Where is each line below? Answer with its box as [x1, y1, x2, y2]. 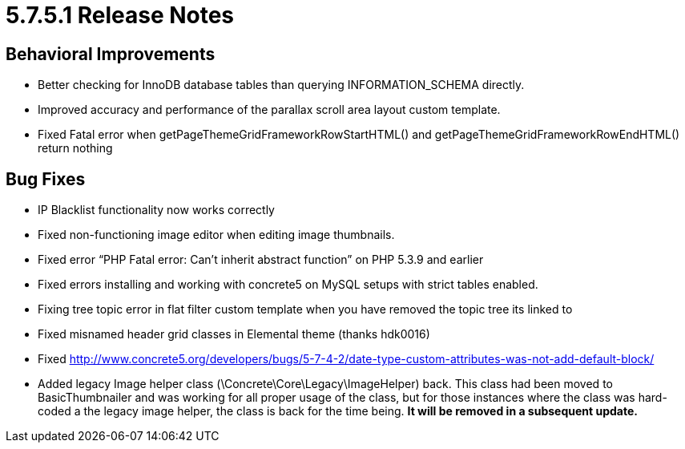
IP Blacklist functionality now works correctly [38, 203, 275, 217]
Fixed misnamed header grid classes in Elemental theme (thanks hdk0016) [38, 327, 430, 342]
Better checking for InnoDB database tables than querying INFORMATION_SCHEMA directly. [38, 78, 525, 92]
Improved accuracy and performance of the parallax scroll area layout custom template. [38, 103, 501, 117]
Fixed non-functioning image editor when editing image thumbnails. [38, 228, 395, 242]
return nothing [38, 141, 113, 156]
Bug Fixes [6, 168, 86, 189]
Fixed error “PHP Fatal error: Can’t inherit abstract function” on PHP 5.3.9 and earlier [38, 253, 484, 267]
